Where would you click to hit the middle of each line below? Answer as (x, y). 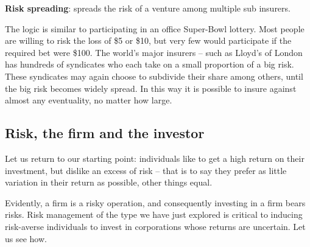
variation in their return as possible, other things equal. (109, 182)
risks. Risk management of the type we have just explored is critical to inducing (154, 214)
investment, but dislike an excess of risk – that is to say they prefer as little (146, 170)
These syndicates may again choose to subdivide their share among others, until (154, 76)
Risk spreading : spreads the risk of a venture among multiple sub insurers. (148, 8)
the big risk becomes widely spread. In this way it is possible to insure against (151, 88)
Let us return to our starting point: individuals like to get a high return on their (155, 158)
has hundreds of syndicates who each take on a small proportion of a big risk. (150, 64)
